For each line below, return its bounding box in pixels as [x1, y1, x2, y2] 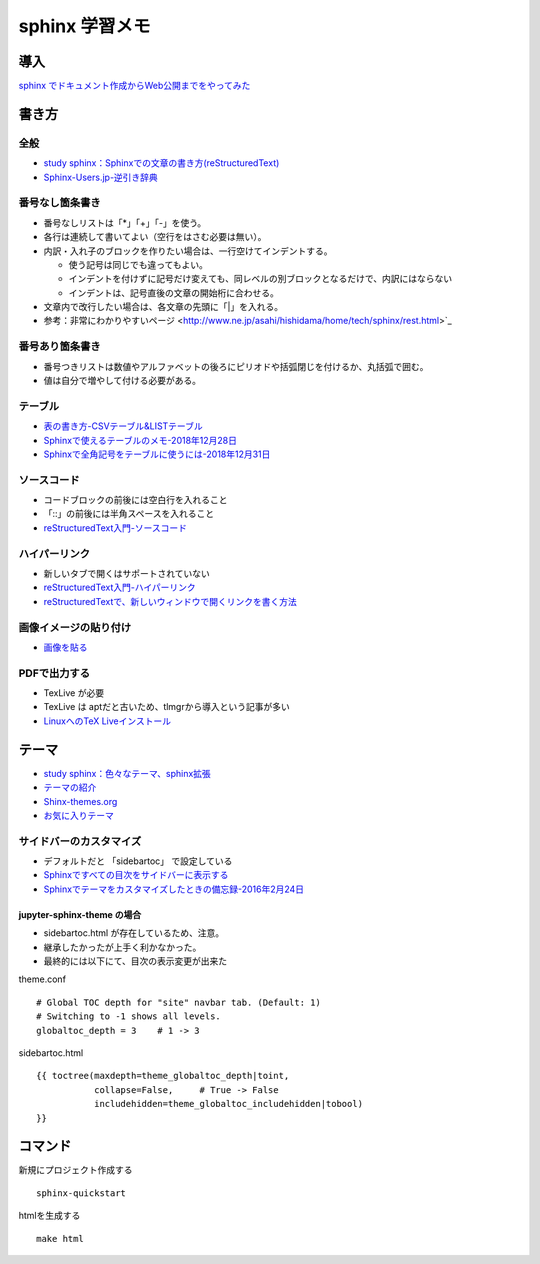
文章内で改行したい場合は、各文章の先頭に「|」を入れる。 [43, 301, 284, 313]
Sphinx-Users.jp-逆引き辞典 [43, 171, 159, 183]
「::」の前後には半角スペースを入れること [43, 508, 215, 520]
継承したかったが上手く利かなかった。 [43, 941, 202, 953]
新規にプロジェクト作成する [18, 1164, 133, 1176]
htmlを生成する [18, 1210, 81, 1222]
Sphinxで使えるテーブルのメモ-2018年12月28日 [43, 434, 238, 446]
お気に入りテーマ [43, 809, 114, 821]
